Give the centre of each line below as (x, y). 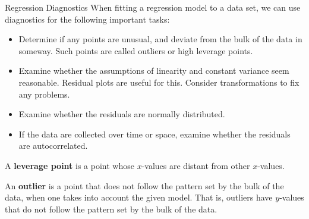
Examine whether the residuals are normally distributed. (122, 114)
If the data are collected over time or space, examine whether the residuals (154, 134)
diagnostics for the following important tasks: (87, 19)
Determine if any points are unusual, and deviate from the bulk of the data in (160, 39)
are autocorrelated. (53, 146)
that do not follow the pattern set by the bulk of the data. (111, 209)
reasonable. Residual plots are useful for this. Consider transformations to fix (159, 82)
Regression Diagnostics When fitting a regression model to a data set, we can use (153, 7)
